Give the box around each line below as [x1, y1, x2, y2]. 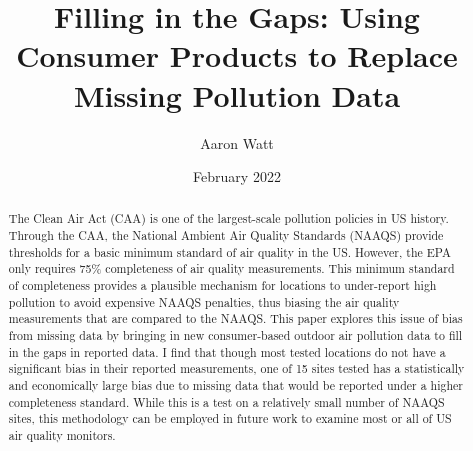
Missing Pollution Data [73, 74, 401, 115]
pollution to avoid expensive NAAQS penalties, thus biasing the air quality [8, 293, 400, 310]
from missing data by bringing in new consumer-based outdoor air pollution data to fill [8, 327, 463, 344]
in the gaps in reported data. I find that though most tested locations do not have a [8, 343, 446, 360]
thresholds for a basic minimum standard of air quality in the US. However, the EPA [8, 243, 451, 260]
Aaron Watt [200, 132, 274, 153]
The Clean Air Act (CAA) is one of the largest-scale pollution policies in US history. [8, 210, 449, 227]
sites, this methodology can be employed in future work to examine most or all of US [8, 410, 452, 427]
